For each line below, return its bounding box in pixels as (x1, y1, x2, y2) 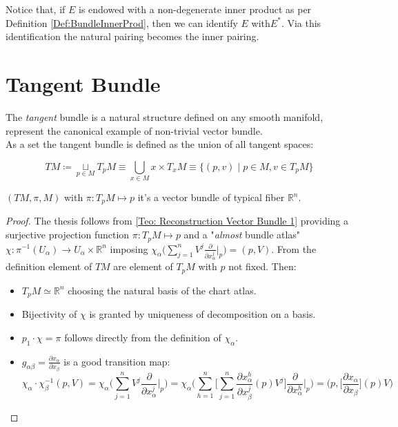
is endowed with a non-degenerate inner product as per (79, 2, 312, 16)
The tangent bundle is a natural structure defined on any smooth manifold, (6, 109, 324, 124)
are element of (113, 259, 173, 274)
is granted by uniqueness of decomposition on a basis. (89, 307, 316, 321)
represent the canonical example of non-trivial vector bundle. (6, 123, 263, 137)
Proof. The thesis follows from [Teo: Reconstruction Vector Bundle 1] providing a (6, 213, 349, 228)
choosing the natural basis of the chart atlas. (68, 283, 257, 297)
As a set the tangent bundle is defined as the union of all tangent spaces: (6, 137, 314, 151)
